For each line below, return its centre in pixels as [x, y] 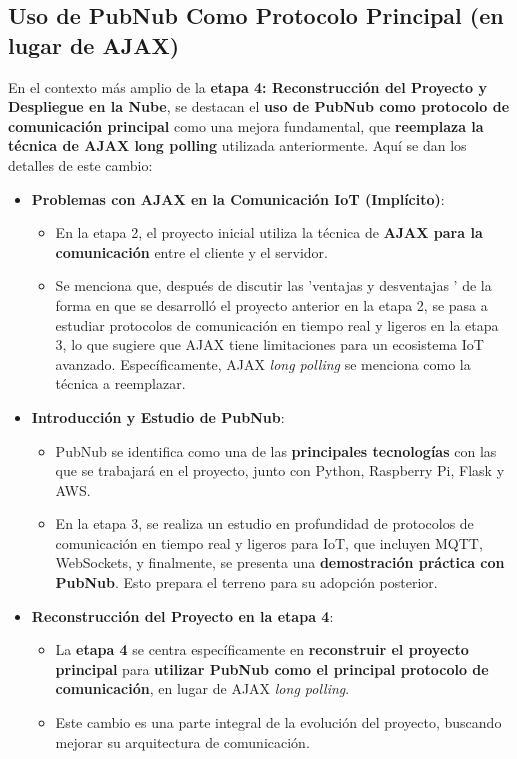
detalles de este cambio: [80, 164]
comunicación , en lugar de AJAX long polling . [202, 688]
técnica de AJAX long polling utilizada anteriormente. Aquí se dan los [237, 145]
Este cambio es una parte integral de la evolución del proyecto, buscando [278, 722]
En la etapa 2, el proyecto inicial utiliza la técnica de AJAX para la [269, 232]
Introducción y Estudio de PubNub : [158, 416]
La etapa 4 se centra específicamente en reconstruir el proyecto [262, 649]
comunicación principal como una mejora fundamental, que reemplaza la [246, 125]
